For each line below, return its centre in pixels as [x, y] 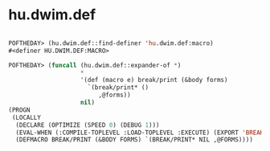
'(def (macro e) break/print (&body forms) [154, 80]
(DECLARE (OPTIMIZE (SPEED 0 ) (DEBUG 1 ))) [88, 125]
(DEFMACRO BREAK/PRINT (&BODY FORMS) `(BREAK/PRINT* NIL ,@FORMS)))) [134, 140]
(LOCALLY [27, 117]
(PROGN [19, 110]
